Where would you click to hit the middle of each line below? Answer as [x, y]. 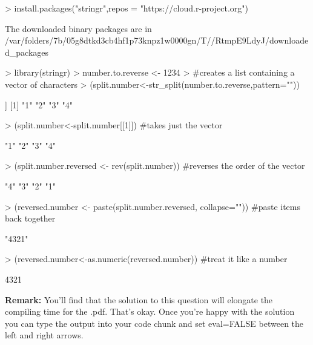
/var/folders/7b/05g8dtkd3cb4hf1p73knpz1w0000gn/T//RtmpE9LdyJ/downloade [157, 40]
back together [30, 218]
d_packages [27, 52]
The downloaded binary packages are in [78, 28]
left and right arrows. [44, 335]
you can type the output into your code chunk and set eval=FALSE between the [154, 323]
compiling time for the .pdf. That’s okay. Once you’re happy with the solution [150, 311]
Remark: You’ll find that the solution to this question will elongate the [139, 299]
